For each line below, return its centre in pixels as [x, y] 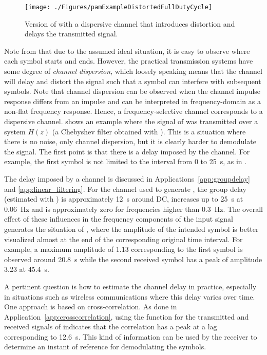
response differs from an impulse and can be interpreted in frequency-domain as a [132, 101]
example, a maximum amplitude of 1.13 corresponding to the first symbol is [123, 249]
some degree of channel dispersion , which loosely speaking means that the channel [133, 71]
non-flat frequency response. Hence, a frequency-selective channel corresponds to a [133, 111]
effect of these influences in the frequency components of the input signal [119, 219]
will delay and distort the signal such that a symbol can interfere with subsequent [133, 81]
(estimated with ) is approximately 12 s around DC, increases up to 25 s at [124, 199]
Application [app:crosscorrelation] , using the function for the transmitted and [127, 316]
